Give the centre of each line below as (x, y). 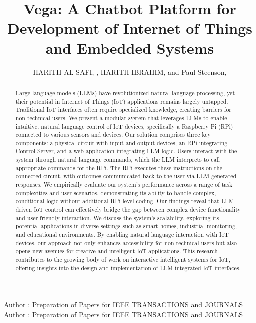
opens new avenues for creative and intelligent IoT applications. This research (117, 251)
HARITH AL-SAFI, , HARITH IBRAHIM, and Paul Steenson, (130, 71)
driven (24, 210)
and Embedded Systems (130, 47)
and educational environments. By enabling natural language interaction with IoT (122, 235)
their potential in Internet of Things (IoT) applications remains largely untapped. (122, 101)
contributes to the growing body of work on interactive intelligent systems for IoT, (123, 260)
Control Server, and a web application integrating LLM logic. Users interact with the (126, 151)
